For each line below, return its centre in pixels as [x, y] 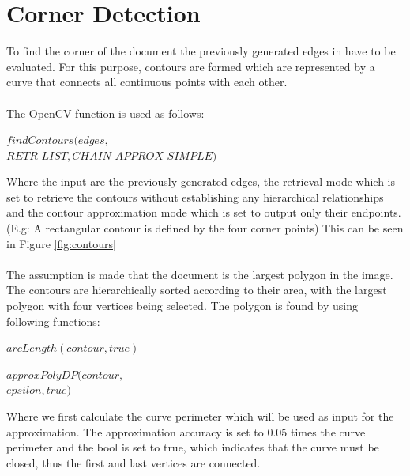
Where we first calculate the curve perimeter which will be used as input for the [200, 416]
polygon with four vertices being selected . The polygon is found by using [182, 306]
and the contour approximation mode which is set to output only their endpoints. [204, 212]
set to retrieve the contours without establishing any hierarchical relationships [195, 196]
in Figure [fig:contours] [61, 243]
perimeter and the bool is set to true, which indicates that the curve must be [193, 447]
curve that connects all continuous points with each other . [147, 82]
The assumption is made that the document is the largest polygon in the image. [200, 274]
